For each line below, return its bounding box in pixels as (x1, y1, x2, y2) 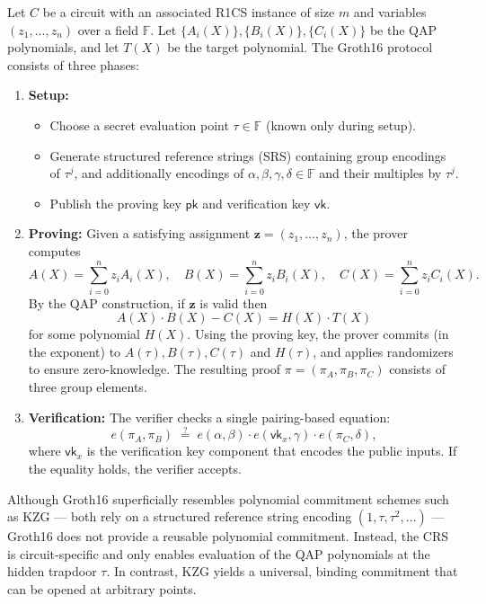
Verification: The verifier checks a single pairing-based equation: (28, 407, 391, 426)
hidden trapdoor (7, 562, 97, 581)
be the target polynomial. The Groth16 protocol (167, 38, 433, 57)
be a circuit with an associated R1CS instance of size (42, 3, 335, 21)
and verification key (202, 193, 311, 212)
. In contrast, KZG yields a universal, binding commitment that (106, 562, 458, 581)
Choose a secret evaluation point (49, 115, 229, 134)
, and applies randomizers (313, 342, 454, 360)
